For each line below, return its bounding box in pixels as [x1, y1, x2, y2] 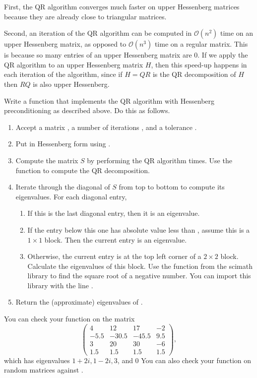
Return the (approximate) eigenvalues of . [15, 297, 143, 307]
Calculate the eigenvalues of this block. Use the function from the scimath [27, 260, 253, 271]
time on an [220, 28, 254, 38]
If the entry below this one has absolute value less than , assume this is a [27, 224, 250, 235]
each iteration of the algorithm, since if [4, 69, 123, 79]
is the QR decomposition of [152, 69, 236, 79]
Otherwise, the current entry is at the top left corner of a [27, 251, 201, 261]
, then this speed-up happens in [151, 59, 247, 69]
